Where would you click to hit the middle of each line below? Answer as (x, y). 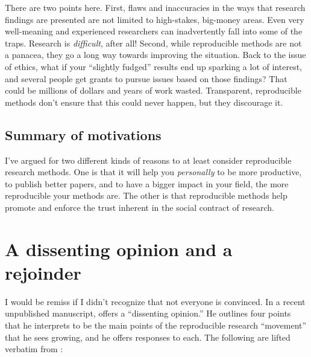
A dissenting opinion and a (119, 249)
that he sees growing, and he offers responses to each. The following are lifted (148, 337)
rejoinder (43, 272)
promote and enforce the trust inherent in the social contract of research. (140, 207)
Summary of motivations (83, 134)
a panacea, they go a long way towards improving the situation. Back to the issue (155, 55)
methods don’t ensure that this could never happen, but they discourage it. (144, 102)
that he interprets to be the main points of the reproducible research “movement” (156, 325)
